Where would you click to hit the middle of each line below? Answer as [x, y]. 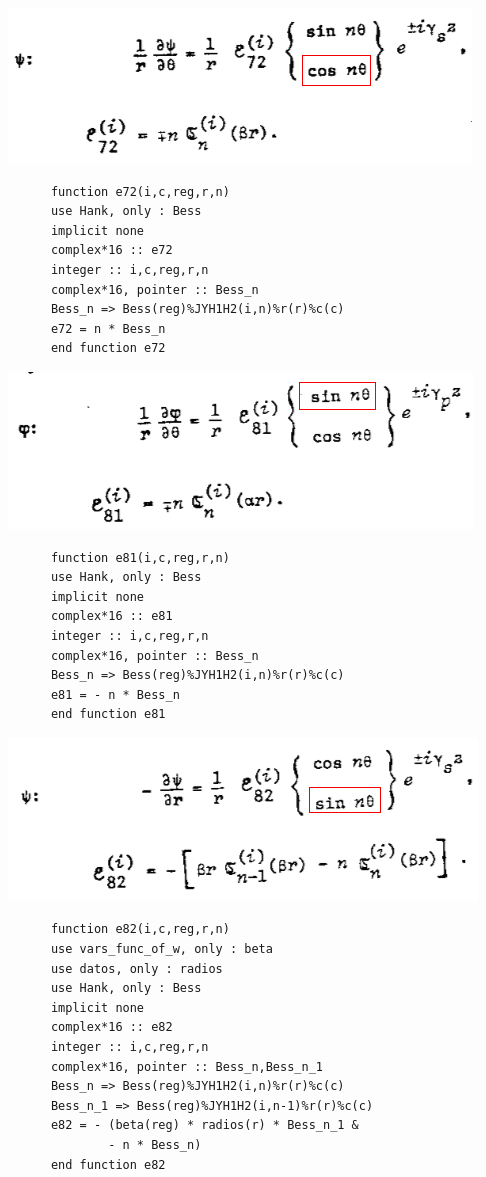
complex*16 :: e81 [111, 616]
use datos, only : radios [136, 968]
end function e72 [108, 348]
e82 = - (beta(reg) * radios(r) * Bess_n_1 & [204, 1125]
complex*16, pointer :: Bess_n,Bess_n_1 [186, 1066]
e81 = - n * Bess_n [115, 694]
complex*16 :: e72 [111, 250]
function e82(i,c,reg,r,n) [140, 929]
